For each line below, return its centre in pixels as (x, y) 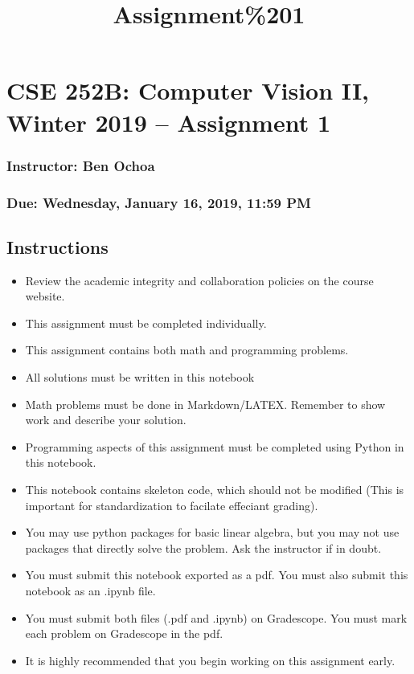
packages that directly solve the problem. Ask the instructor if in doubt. (203, 547)
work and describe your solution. (106, 420)
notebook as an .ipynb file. (90, 590)
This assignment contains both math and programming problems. (187, 350)
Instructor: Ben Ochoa (81, 165)
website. (45, 296)
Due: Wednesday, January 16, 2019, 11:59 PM (159, 202)
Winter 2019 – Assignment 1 (169, 122)
